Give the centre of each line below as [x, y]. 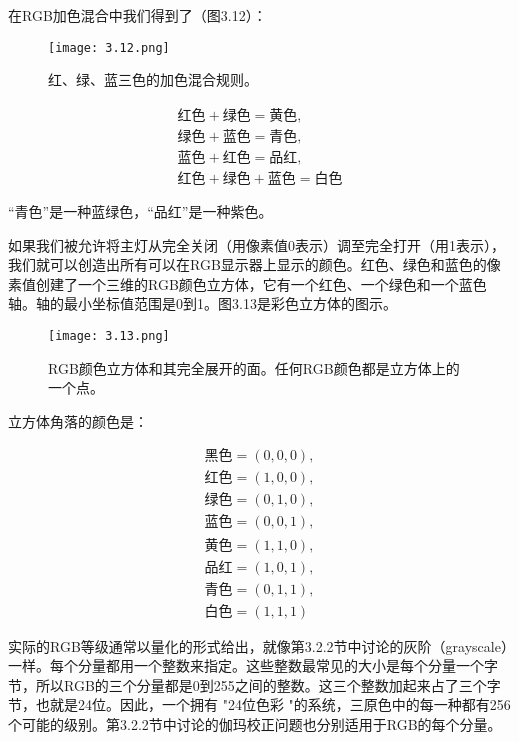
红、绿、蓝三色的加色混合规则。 [153, 79]
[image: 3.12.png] [109, 47]
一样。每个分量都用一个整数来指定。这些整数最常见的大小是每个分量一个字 [253, 665]
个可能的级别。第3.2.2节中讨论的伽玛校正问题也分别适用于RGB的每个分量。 [255, 724]
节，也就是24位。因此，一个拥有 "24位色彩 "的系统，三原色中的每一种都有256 [259, 704]
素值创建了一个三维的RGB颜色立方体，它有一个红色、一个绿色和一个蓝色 [247, 283]
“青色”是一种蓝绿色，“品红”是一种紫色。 [140, 210]
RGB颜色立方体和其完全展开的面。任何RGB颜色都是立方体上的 [254, 367]
